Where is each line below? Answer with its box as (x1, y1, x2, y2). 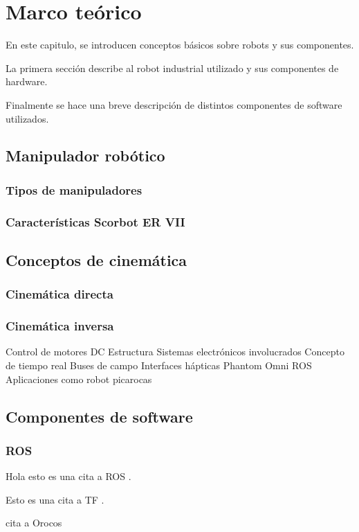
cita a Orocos (6, 515, 62, 530)
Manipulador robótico (6, 145, 165, 166)
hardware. (6, 74, 48, 89)
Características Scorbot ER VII (6, 213, 185, 230)
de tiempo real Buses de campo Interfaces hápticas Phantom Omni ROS (6, 358, 312, 372)
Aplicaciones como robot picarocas (6, 371, 152, 386)
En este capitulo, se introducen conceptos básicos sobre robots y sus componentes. (6, 37, 354, 52)
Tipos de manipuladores (6, 181, 142, 198)
